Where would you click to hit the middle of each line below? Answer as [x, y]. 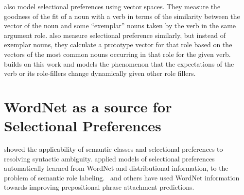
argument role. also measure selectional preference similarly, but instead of [115, 35]
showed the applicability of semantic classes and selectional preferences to [113, 149]
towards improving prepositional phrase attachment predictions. [99, 187]
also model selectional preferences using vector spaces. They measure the [112, 6]
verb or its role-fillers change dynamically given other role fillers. [100, 73]
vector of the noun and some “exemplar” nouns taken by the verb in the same [120, 26]
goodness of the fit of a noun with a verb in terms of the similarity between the [122, 16]
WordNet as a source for [88, 106]
